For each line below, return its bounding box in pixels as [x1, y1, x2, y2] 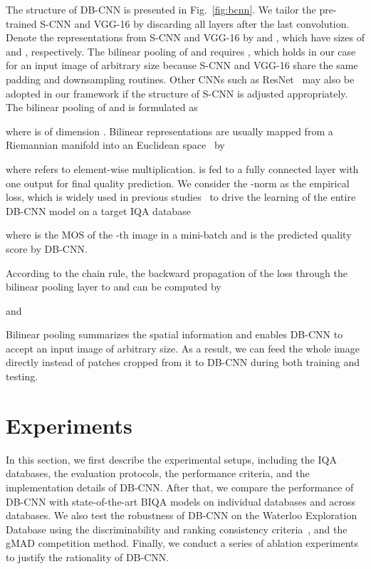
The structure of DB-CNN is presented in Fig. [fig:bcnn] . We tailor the [6, 2, 316, 16]
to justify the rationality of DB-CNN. [6, 549, 169, 564]
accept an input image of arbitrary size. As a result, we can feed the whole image [6, 340, 360, 355]
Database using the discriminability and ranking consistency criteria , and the [6, 521, 348, 536]
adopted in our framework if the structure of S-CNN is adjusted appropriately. [6, 85, 348, 100]
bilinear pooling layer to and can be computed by [6, 279, 221, 294]
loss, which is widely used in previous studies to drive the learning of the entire [6, 189, 356, 204]
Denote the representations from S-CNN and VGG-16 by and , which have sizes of [6, 30, 365, 45]
